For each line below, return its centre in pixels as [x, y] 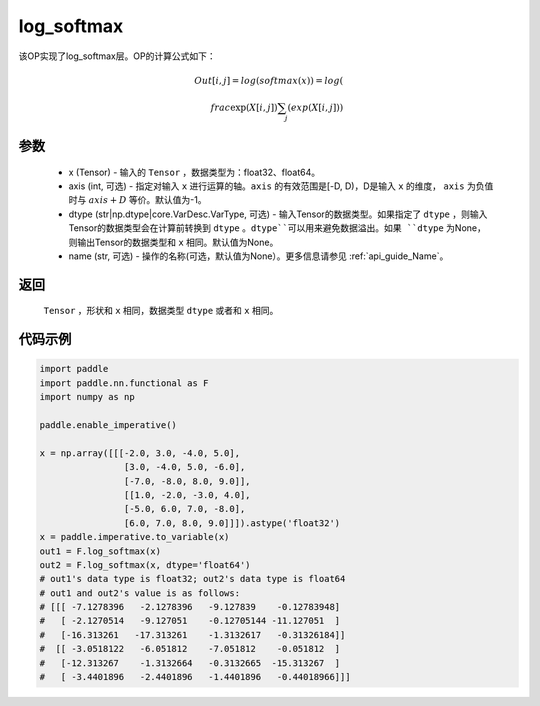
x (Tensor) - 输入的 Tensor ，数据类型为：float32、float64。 [194, 172]
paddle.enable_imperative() [108, 424]
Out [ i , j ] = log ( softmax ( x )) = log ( [269, 80]
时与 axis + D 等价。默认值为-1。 [137, 200]
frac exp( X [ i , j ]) [244, 107]
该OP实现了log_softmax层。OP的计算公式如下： [117, 56]
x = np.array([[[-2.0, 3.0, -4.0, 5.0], [139, 453]
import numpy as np [87, 397]
